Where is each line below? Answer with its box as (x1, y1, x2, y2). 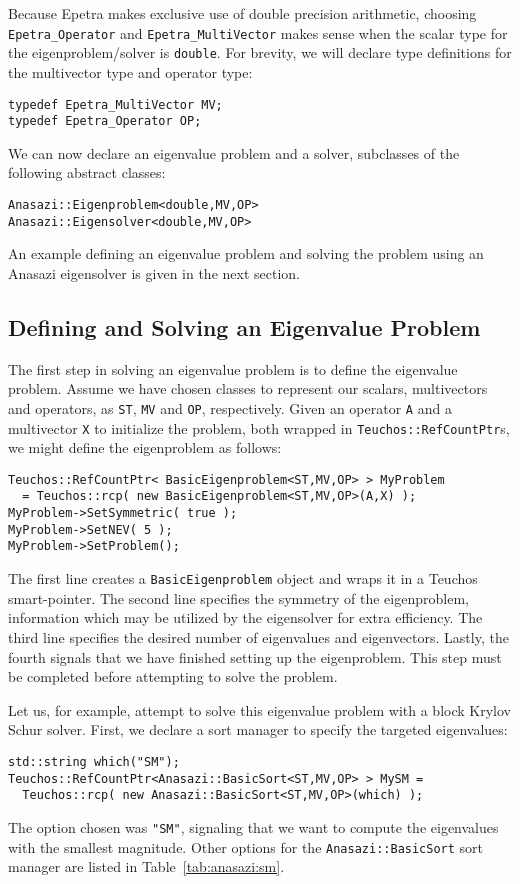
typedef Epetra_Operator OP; (8, 114, 202, 129)
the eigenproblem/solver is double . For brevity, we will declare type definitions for (8, 42, 512, 63)
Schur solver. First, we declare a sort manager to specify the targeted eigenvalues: (8, 719, 508, 740)
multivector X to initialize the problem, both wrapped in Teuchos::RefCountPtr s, (8, 417, 510, 438)
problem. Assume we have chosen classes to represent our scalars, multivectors (8, 378, 488, 399)
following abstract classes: (8, 162, 166, 183)
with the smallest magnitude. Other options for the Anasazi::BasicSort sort (8, 836, 484, 857)
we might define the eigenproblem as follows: (8, 437, 282, 458)
